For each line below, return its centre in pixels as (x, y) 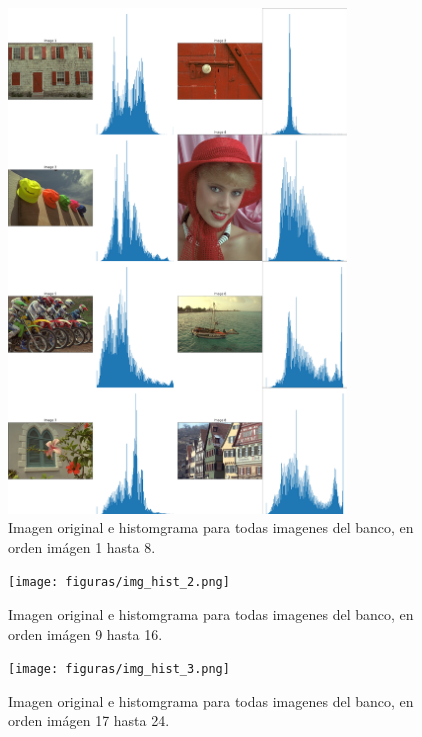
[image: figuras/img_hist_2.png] (119, 582)
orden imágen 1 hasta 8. (82, 546)
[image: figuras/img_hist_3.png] (119, 669)
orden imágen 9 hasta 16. (85, 633)
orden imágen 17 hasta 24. (89, 720)
